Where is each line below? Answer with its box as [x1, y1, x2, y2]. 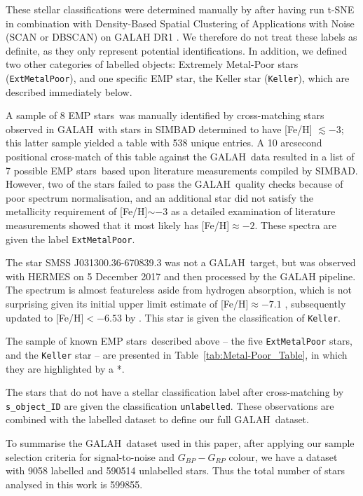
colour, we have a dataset [228, 449, 338, 464]
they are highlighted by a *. [6, 361, 125, 376]
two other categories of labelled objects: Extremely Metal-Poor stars [6, 57, 299, 71]
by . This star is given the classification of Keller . [125, 310, 341, 324]
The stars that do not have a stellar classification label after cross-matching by [6, 385, 344, 399]
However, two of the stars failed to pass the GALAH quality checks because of [6, 177, 343, 191]
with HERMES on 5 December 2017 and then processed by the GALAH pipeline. [6, 268, 356, 283]
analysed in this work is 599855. [6, 476, 143, 491]
